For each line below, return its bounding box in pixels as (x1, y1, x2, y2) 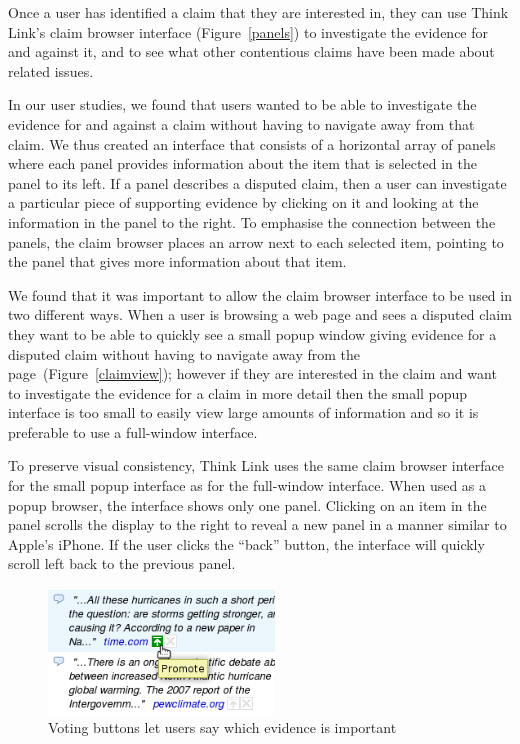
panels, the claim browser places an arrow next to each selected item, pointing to (8, 231, 504, 252)
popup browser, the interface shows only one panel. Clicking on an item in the (8, 494, 487, 515)
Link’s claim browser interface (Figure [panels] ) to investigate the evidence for (8, 21, 489, 42)
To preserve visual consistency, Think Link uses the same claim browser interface (8, 455, 505, 476)
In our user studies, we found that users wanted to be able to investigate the (8, 94, 477, 115)
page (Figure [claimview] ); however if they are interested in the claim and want (8, 363, 497, 384)
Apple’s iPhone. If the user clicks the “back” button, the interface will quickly (8, 533, 485, 554)
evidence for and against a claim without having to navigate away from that (8, 113, 475, 134)
